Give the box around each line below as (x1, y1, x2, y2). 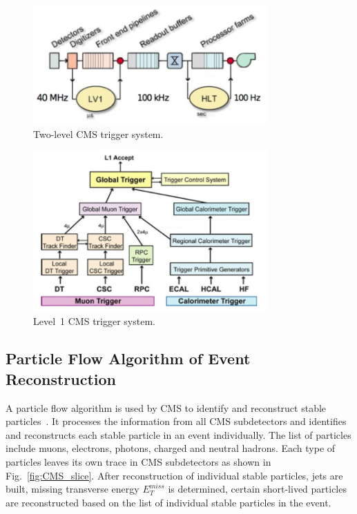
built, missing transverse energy (6, 482, 139, 496)
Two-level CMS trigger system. (33, 126, 164, 141)
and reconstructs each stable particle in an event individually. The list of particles (6, 427, 351, 442)
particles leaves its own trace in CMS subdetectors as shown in (6, 455, 271, 469)
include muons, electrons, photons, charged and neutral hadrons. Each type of (6, 441, 336, 455)
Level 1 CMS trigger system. (33, 314, 155, 328)
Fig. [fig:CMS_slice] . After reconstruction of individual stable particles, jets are (6, 468, 343, 482)
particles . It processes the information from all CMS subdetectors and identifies (6, 414, 347, 428)
